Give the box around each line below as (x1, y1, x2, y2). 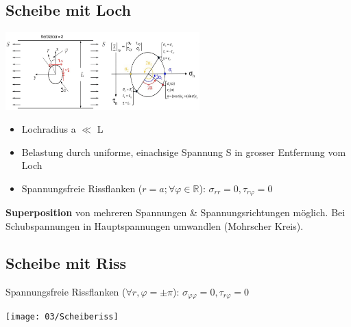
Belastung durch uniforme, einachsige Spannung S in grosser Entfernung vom (21, 144, 346, 159)
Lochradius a (21, 122, 76, 136)
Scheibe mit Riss (5, 252, 127, 273)
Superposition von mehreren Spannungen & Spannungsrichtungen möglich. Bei (5, 205, 346, 220)
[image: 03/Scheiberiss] (5, 312, 119, 322)
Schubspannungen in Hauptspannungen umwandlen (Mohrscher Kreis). (5, 219, 304, 233)
